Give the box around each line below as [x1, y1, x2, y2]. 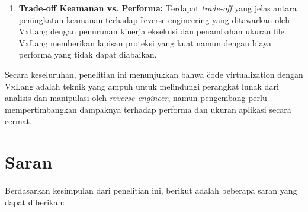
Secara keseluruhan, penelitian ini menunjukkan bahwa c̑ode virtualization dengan [5, 68, 303, 80]
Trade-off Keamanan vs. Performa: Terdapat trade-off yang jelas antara [18, 2, 297, 14]
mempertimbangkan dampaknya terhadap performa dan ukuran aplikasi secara [5, 103, 291, 115]
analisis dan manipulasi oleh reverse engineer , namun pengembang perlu [5, 91, 267, 104]
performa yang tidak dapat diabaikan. [18, 48, 157, 61]
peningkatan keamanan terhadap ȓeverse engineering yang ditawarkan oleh [18, 13, 290, 26]
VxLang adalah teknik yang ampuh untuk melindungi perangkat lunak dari [5, 80, 279, 92]
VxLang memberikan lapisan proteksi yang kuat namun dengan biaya [18, 36, 272, 49]
